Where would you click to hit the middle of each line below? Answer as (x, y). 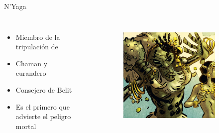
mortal (26, 126)
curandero (31, 73)
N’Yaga (15, 6)
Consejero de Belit (44, 89)
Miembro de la (38, 37)
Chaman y (32, 63)
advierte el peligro (43, 116)
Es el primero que (43, 106)
